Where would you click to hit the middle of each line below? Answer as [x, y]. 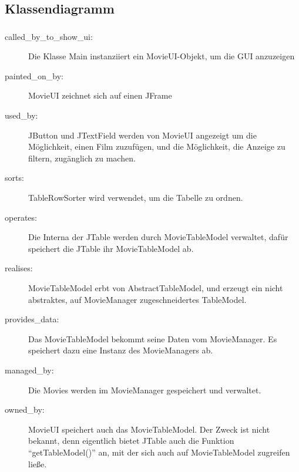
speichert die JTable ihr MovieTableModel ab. [111, 248]
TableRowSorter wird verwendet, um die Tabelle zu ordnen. [136, 198]
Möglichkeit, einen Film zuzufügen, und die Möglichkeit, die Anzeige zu [157, 146]
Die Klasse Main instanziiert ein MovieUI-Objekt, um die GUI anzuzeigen [162, 56]
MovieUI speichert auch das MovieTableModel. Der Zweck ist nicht [149, 429]
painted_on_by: [34, 75]
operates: [21, 217]
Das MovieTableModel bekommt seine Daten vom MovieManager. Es [153, 338]
